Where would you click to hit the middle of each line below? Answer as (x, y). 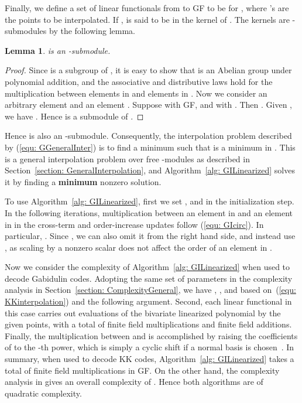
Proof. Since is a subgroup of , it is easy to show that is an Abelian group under (148, 70)
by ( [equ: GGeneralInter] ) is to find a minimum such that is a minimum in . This (150, 147)
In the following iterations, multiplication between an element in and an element (149, 212)
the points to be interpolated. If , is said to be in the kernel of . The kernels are (147, 19)
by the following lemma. (92, 31)
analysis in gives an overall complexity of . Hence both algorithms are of (134, 382)
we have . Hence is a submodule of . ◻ (74, 116)
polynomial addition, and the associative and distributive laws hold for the (139, 81)
